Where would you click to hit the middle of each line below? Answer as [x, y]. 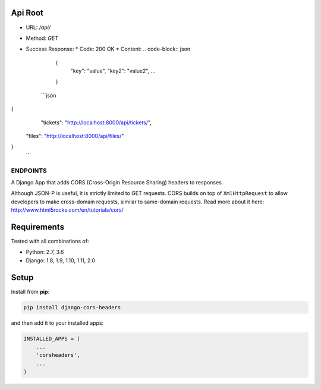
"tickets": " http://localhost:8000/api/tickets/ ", [96, 123]
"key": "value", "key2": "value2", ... [113, 71]
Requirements [38, 227]
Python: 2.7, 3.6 [45, 252]
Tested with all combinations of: [50, 241]
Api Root [27, 13]
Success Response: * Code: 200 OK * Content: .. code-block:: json [108, 49]
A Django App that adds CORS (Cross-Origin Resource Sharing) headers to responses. [117, 182]
